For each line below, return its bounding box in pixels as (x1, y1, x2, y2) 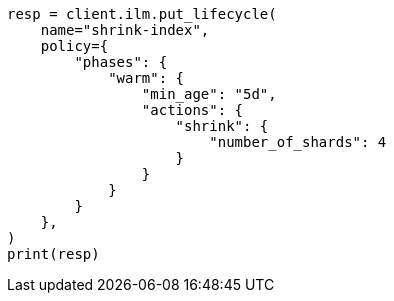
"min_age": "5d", (141, 86, 277, 102)
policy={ (40, 38, 109, 54)
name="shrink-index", (40, 22, 210, 38)
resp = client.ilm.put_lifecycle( (7, 6, 277, 22)
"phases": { (74, 54, 168, 70)
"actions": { (141, 102, 244, 118)
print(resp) (7, 246, 100, 262)
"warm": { (108, 70, 185, 86)
